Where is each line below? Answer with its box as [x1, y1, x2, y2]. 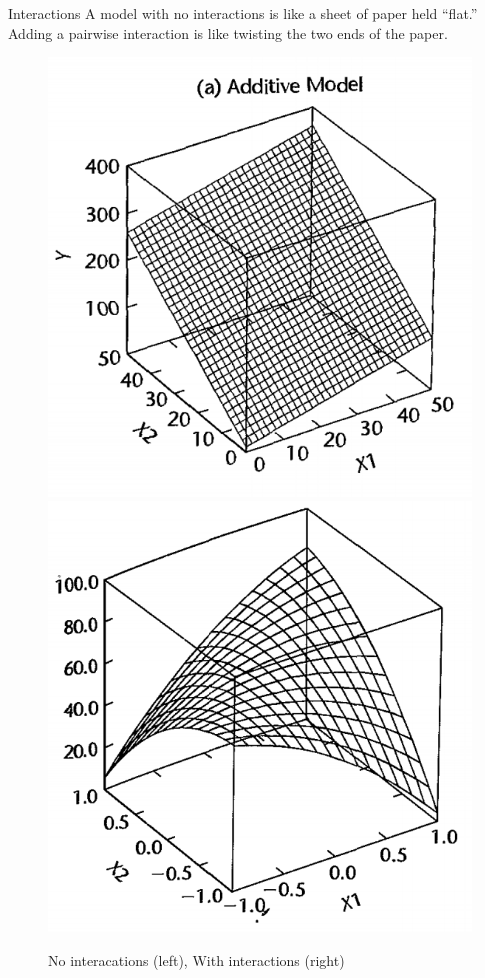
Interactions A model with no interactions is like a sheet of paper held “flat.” [8, 3, 478, 23]
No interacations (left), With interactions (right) [48, 949, 345, 970]
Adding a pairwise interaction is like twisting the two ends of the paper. [8, 22, 448, 43]
